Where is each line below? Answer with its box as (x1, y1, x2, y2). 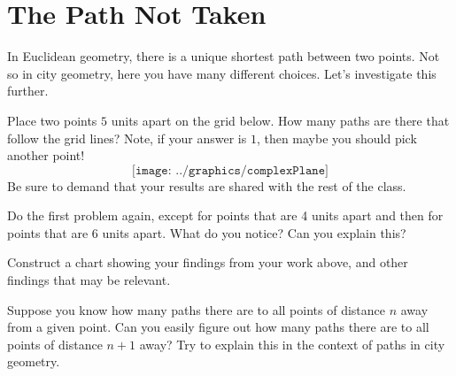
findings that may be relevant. (7, 271, 171, 289)
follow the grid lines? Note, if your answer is (7, 128, 247, 147)
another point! (7, 146, 85, 165)
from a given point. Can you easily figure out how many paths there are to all (7, 318, 429, 336)
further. (7, 81, 49, 100)
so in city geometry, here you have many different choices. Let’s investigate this (7, 64, 437, 82)
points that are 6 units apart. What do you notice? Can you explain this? (7, 223, 406, 242)
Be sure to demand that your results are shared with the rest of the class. (7, 176, 406, 195)
